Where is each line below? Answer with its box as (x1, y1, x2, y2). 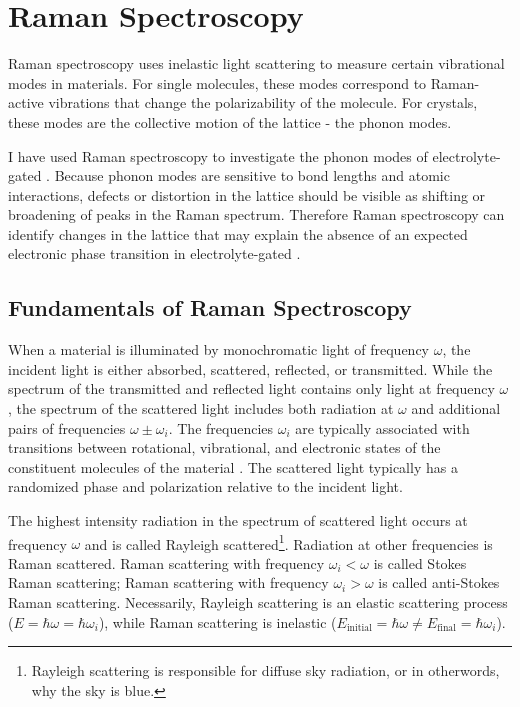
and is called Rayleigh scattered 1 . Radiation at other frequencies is (84, 530, 493, 554)
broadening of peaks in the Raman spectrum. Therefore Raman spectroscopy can (8, 204, 505, 225)
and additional (411, 398, 501, 419)
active (8, 92, 44, 113)
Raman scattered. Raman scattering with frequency (8, 552, 325, 573)
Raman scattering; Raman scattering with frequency (8, 572, 329, 593)
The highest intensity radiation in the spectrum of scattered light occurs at (8, 510, 468, 531)
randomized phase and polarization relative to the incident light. (8, 476, 403, 497)
